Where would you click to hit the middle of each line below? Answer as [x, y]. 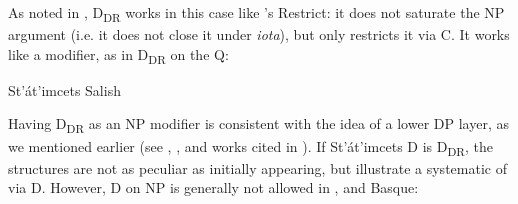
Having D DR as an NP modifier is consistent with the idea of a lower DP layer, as [258, 125]
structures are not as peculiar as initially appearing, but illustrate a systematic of [257, 167]
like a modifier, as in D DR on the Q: [118, 55]
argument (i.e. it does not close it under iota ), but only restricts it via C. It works [259, 34]
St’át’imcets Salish [64, 89]
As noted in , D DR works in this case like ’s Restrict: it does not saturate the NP [256, 13]
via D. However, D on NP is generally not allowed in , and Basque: [213, 187]
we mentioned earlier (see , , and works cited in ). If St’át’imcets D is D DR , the [250, 147]
